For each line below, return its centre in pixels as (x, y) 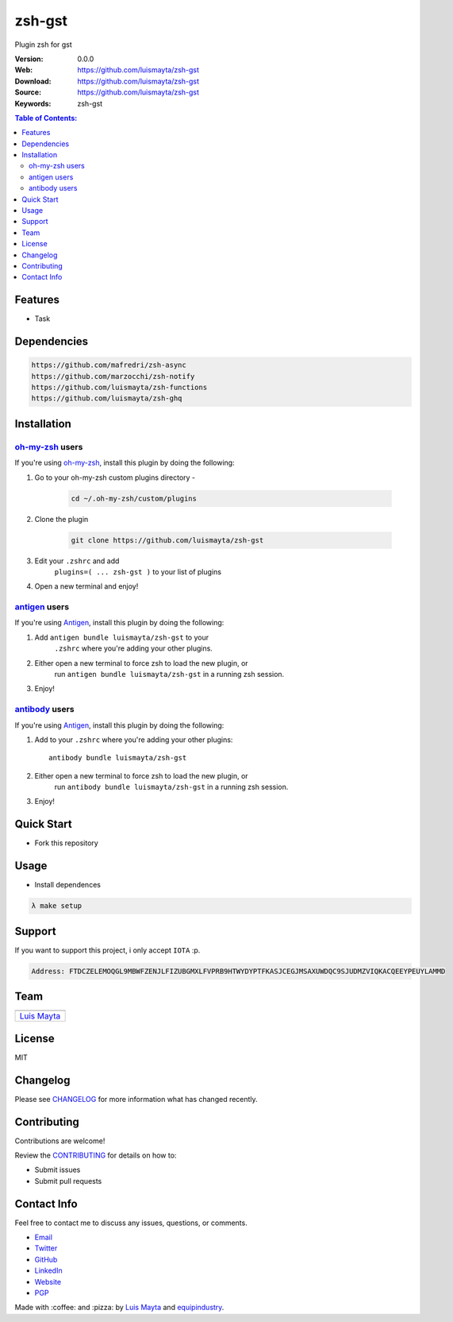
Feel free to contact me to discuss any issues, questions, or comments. (131, 1223)
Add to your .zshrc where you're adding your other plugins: (134, 740)
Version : (29, 59)
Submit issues (58, 1170)
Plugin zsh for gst (44, 44)
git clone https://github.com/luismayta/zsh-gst (167, 540)
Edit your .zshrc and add (77, 561)
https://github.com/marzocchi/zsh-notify (113, 376)
